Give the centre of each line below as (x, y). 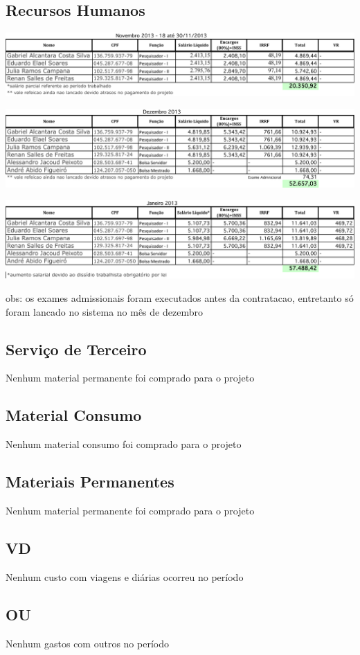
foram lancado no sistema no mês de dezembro (104, 311)
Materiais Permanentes (90, 482)
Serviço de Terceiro (76, 349)
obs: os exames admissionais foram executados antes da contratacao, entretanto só (180, 297)
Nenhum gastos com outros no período (87, 643)
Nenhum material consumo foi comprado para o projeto (124, 444)
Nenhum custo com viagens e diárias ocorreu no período (125, 576)
